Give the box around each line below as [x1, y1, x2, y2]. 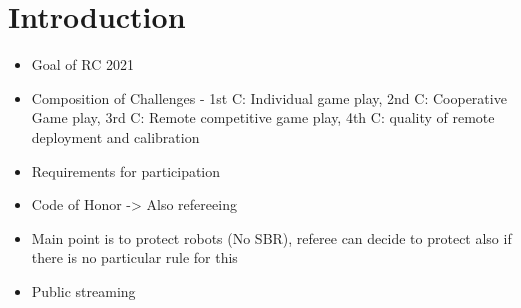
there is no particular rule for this [31, 247, 238, 268]
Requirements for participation [31, 160, 221, 181]
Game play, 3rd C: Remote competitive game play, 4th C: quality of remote [31, 107, 495, 128]
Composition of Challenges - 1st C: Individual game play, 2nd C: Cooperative [31, 87, 507, 108]
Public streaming [31, 280, 136, 301]
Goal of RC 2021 [31, 54, 134, 75]
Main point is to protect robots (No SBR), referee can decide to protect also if [31, 227, 512, 248]
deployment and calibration [31, 126, 200, 147]
